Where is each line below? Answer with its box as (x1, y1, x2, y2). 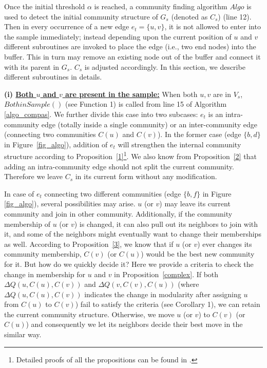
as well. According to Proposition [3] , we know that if (4, 238, 174, 249)
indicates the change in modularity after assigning (84, 288, 241, 299)
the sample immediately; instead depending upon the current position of (4, 31, 232, 42)
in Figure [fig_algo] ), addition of (4, 139, 108, 149)
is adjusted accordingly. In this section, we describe (84, 61, 245, 72)
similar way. (4, 329, 42, 340)
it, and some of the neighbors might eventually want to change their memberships (4, 228, 261, 239)
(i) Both (4, 88, 34, 99)
